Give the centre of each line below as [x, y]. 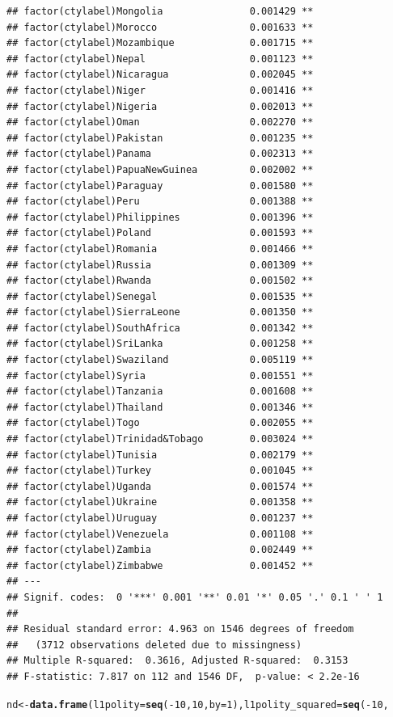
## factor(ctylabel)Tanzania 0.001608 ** [160, 392]
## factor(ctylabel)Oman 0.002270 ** [160, 122]
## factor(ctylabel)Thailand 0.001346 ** [160, 407]
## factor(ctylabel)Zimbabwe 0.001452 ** [160, 565]
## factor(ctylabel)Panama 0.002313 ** [160, 154]
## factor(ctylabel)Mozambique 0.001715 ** [160, 43]
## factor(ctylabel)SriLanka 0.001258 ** [160, 344]
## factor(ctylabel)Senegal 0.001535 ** [160, 296]
